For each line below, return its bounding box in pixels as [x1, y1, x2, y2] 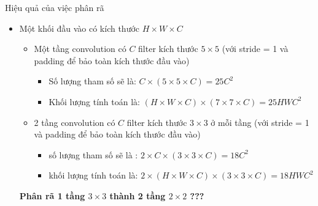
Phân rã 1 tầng [19, 189, 85, 202]
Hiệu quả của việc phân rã [5, 1, 104, 13]
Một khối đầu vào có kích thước [19, 21, 140, 34]
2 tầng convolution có [34, 116, 115, 128]
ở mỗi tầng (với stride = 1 [211, 116, 309, 128]
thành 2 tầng [109, 189, 166, 202]
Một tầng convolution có [34, 42, 126, 55]
